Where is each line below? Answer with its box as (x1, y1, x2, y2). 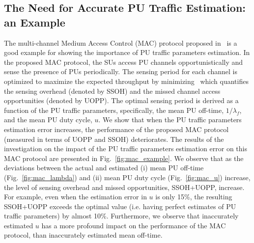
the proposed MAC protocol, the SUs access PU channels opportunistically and (4, 56, 243, 67)
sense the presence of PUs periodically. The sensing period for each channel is (4, 66, 237, 77)
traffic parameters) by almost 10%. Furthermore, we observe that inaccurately (4, 211, 239, 221)
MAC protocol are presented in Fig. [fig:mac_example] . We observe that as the (4, 153, 244, 163)
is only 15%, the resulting (155, 191, 232, 202)
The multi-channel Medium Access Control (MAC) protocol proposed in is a (4, 37, 237, 48)
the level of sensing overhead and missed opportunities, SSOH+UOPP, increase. (4, 182, 245, 192)
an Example (4, 14, 65, 29)
